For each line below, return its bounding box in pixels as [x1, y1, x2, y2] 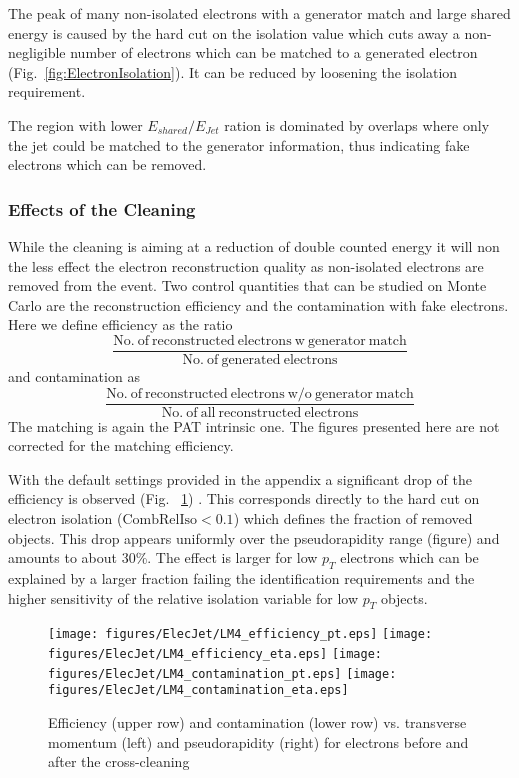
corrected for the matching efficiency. [8, 435, 234, 456]
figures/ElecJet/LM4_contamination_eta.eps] [48, 683, 349, 698]
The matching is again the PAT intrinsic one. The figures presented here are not [8, 415, 500, 436]
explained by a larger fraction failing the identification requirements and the [8, 568, 475, 589]
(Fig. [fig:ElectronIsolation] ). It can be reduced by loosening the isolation [8, 61, 458, 82]
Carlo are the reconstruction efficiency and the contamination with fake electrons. [8, 294, 509, 315]
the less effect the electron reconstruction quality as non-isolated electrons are [8, 255, 484, 276]
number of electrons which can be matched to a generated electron [70, 42, 478, 63]
